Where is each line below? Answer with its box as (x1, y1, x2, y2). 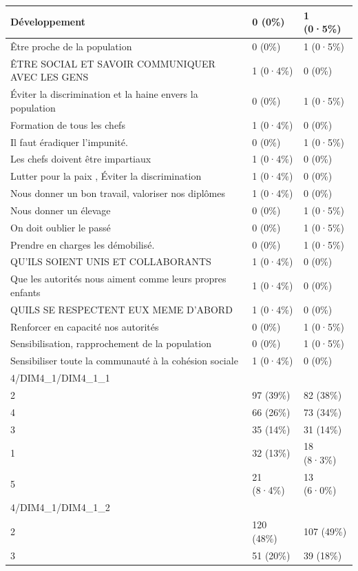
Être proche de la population (10, 39, 132, 53)
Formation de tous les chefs (10, 117, 125, 132)
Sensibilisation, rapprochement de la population (10, 336, 211, 351)
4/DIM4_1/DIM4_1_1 (10, 371, 110, 385)
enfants (10, 284, 41, 299)
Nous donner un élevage (10, 203, 111, 217)
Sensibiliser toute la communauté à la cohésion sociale (10, 353, 238, 368)
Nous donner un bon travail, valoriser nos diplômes (10, 186, 225, 200)
